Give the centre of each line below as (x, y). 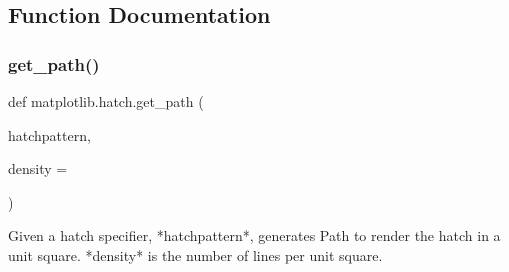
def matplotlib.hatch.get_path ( (106, 101)
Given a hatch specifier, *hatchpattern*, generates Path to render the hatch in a (254, 235)
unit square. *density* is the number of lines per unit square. (195, 254)
